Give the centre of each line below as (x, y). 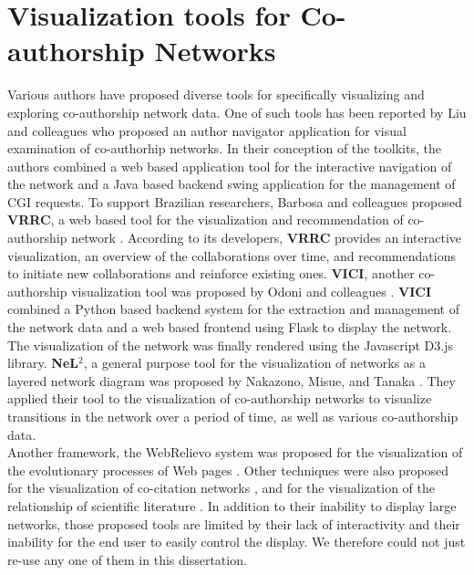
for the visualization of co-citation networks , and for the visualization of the (221, 488)
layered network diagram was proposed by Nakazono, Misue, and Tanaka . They (232, 380)
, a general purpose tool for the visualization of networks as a (255, 363)
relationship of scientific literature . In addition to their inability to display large (232, 505)
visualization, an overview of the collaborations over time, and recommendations (232, 255)
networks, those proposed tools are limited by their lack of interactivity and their (234, 523)
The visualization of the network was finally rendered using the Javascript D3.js (230, 345)
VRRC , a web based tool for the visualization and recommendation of (206, 220)
